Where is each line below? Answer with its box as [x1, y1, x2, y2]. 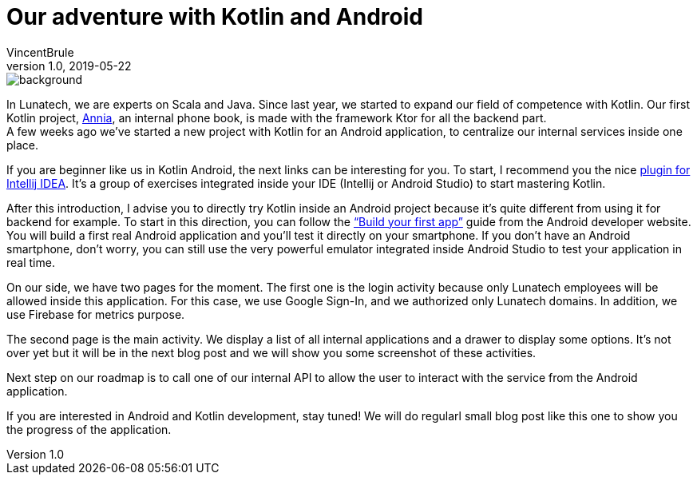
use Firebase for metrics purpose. [6, 307, 185, 321]
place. [6, 137, 39, 152]
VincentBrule [6, 45, 74, 59]
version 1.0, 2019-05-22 [6, 58, 132, 73]
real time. [6, 255, 55, 269]
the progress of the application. [6, 422, 172, 436]
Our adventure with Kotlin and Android [6, 3, 423, 30]
